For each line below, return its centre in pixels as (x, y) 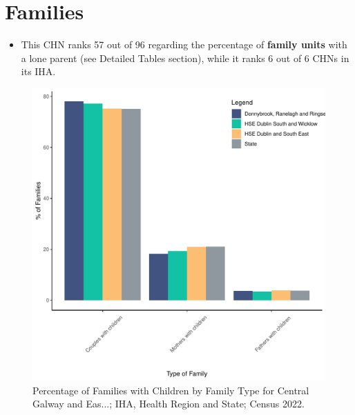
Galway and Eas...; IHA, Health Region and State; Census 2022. (169, 404)
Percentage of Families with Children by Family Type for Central (171, 390)
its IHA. (38, 71)
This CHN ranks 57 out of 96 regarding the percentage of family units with (184, 44)
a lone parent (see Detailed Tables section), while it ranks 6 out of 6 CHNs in (185, 58)
